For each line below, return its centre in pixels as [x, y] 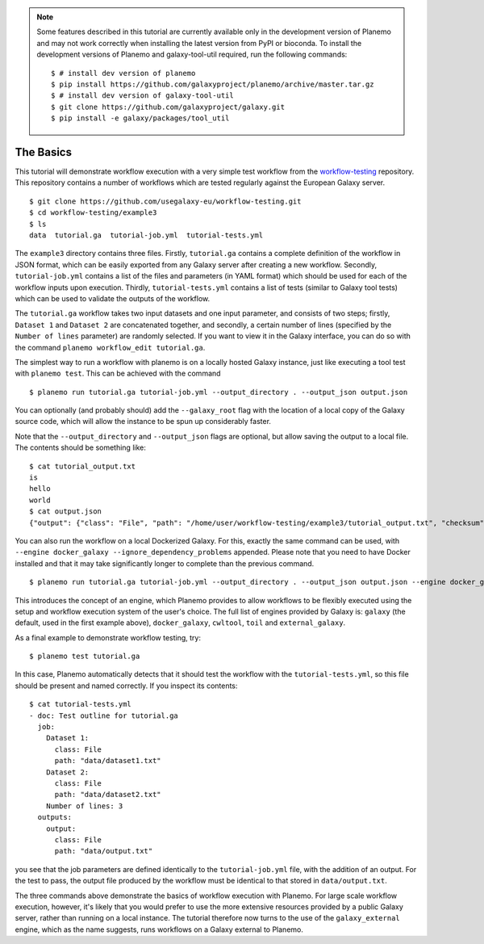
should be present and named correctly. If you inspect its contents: [126, 686]
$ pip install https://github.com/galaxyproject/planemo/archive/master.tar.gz [213, 84]
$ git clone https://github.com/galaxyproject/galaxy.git [168, 107]
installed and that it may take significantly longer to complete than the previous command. [165, 563]
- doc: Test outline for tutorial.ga [104, 715]
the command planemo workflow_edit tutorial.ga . [110, 347]
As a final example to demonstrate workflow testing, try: [108, 637]
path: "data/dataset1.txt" [108, 761]
